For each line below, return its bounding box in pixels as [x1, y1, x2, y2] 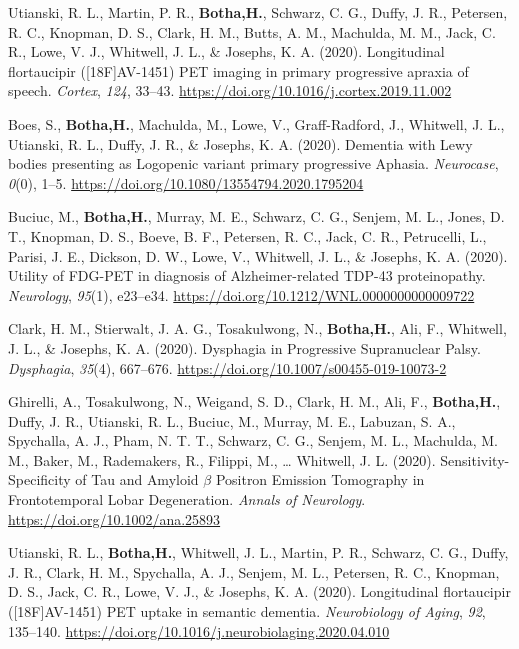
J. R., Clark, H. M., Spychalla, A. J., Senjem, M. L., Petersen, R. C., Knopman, [8, 561, 500, 582]
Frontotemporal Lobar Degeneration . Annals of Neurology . [8, 489, 366, 510]
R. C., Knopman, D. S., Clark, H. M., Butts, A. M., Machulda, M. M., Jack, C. [8, 21, 496, 42]
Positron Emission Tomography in [215, 469, 425, 490]
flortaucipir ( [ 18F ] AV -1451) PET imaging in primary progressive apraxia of [8, 60, 469, 81]
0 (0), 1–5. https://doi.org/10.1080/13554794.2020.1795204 [8, 172, 364, 193]
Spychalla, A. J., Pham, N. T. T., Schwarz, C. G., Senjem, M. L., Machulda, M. [8, 430, 498, 451]
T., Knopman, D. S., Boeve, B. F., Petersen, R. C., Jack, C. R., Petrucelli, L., [8, 225, 487, 246]
